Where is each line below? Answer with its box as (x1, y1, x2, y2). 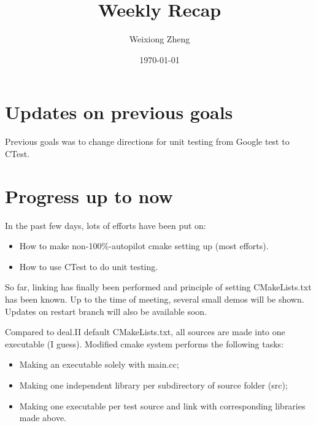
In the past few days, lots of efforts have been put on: (5, 219, 206, 231)
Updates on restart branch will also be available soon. (5, 304, 207, 317)
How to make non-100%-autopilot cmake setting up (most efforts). (19, 239, 269, 252)
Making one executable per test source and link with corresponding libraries (19, 399, 306, 412)
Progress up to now (5, 183, 173, 208)
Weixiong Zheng (129, 33, 190, 45)
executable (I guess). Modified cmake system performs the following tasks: (5, 337, 284, 350)
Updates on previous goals (5, 99, 233, 125)
